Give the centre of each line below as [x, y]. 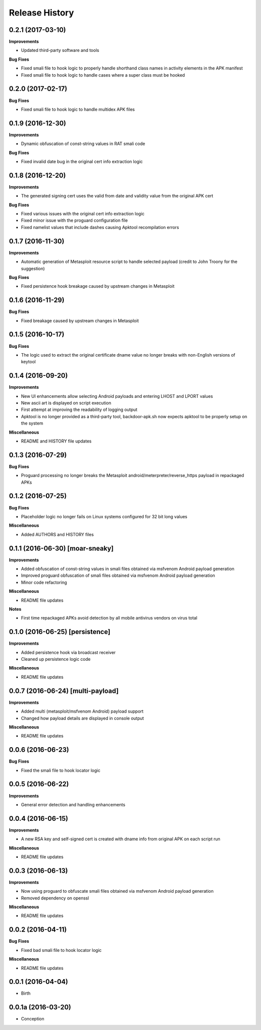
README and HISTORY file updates [56, 441]
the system [32, 423]
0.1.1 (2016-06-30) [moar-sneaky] [61, 548]
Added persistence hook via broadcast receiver [68, 652]
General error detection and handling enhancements [73, 804]
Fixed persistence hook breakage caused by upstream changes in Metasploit [98, 286]
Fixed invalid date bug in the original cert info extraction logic [82, 162]
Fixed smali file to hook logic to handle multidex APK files [78, 109]
